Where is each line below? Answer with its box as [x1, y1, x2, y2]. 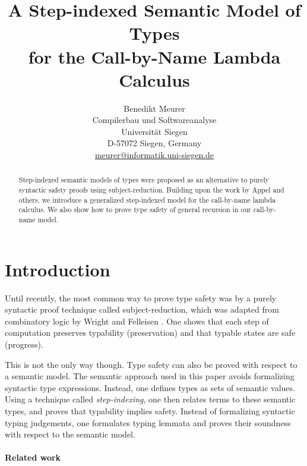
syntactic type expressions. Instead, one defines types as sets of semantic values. [5, 381, 295, 393]
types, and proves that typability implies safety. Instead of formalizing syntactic [5, 405, 295, 417]
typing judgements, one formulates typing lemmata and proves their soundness [5, 416, 291, 429]
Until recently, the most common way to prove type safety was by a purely [5, 291, 277, 304]
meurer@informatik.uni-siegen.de [94, 149, 214, 161]
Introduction [5, 257, 110, 281]
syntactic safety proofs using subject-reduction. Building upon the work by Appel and [18, 185, 284, 195]
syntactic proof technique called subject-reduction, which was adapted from [5, 303, 279, 316]
